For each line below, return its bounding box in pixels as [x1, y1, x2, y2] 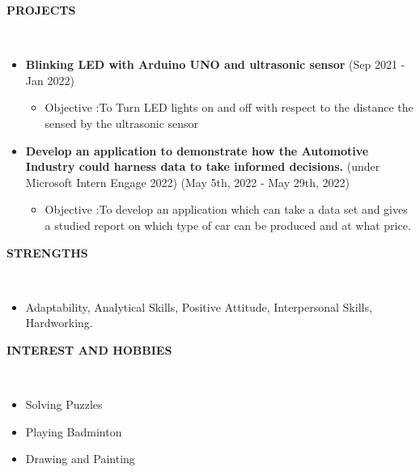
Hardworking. [25, 314, 93, 331]
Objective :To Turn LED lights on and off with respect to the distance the [45, 99, 414, 116]
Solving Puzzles [25, 396, 103, 413]
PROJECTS [6, 2, 76, 18]
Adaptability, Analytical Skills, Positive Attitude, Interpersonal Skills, [25, 298, 372, 315]
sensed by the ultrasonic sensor [45, 114, 199, 131]
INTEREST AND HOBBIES [6, 341, 172, 358]
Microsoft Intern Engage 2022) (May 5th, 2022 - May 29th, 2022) [25, 173, 350, 190]
